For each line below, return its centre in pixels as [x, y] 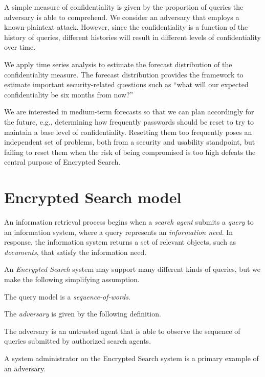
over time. [20, 47]
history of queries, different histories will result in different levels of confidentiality [132, 37]
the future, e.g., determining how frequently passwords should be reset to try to [129, 121]
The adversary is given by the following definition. [83, 314]
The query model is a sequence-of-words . [67, 296]
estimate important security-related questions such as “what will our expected [126, 84]
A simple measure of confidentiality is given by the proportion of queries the [124, 7]
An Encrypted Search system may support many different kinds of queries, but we [132, 269]
